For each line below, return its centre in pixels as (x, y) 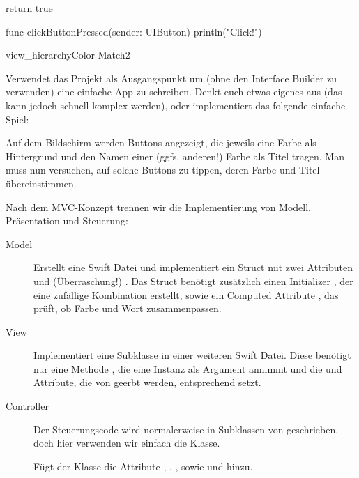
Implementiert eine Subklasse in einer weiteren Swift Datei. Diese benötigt (192, 355)
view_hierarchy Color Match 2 (68, 55)
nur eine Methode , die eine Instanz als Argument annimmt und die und (188, 368)
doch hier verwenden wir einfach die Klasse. (127, 443)
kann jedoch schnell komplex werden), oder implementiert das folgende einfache (176, 105)
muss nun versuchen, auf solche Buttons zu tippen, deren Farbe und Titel (163, 170)
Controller (27, 406)
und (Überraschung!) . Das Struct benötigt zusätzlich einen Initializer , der (193, 280)
